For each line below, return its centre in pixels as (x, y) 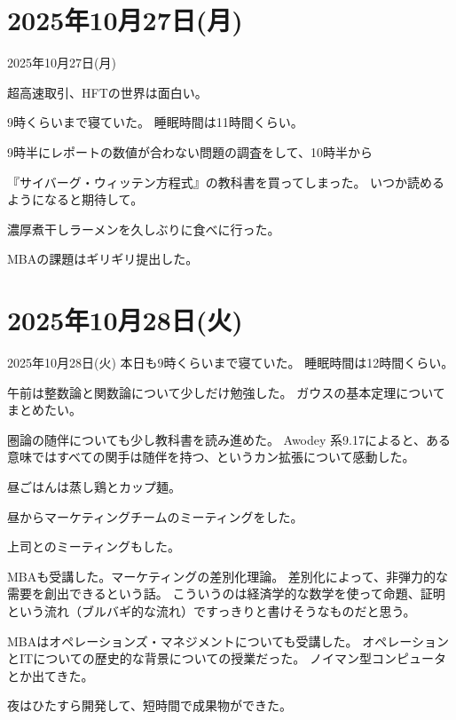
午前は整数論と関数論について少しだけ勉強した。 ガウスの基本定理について (226, 392)
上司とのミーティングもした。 (94, 546)
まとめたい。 (44, 410)
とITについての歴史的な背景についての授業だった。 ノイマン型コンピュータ (227, 658)
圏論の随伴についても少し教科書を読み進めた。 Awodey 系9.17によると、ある (229, 439)
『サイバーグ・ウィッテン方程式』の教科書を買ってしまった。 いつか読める (226, 182)
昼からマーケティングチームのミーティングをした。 (155, 516)
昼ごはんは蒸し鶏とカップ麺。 (94, 486)
